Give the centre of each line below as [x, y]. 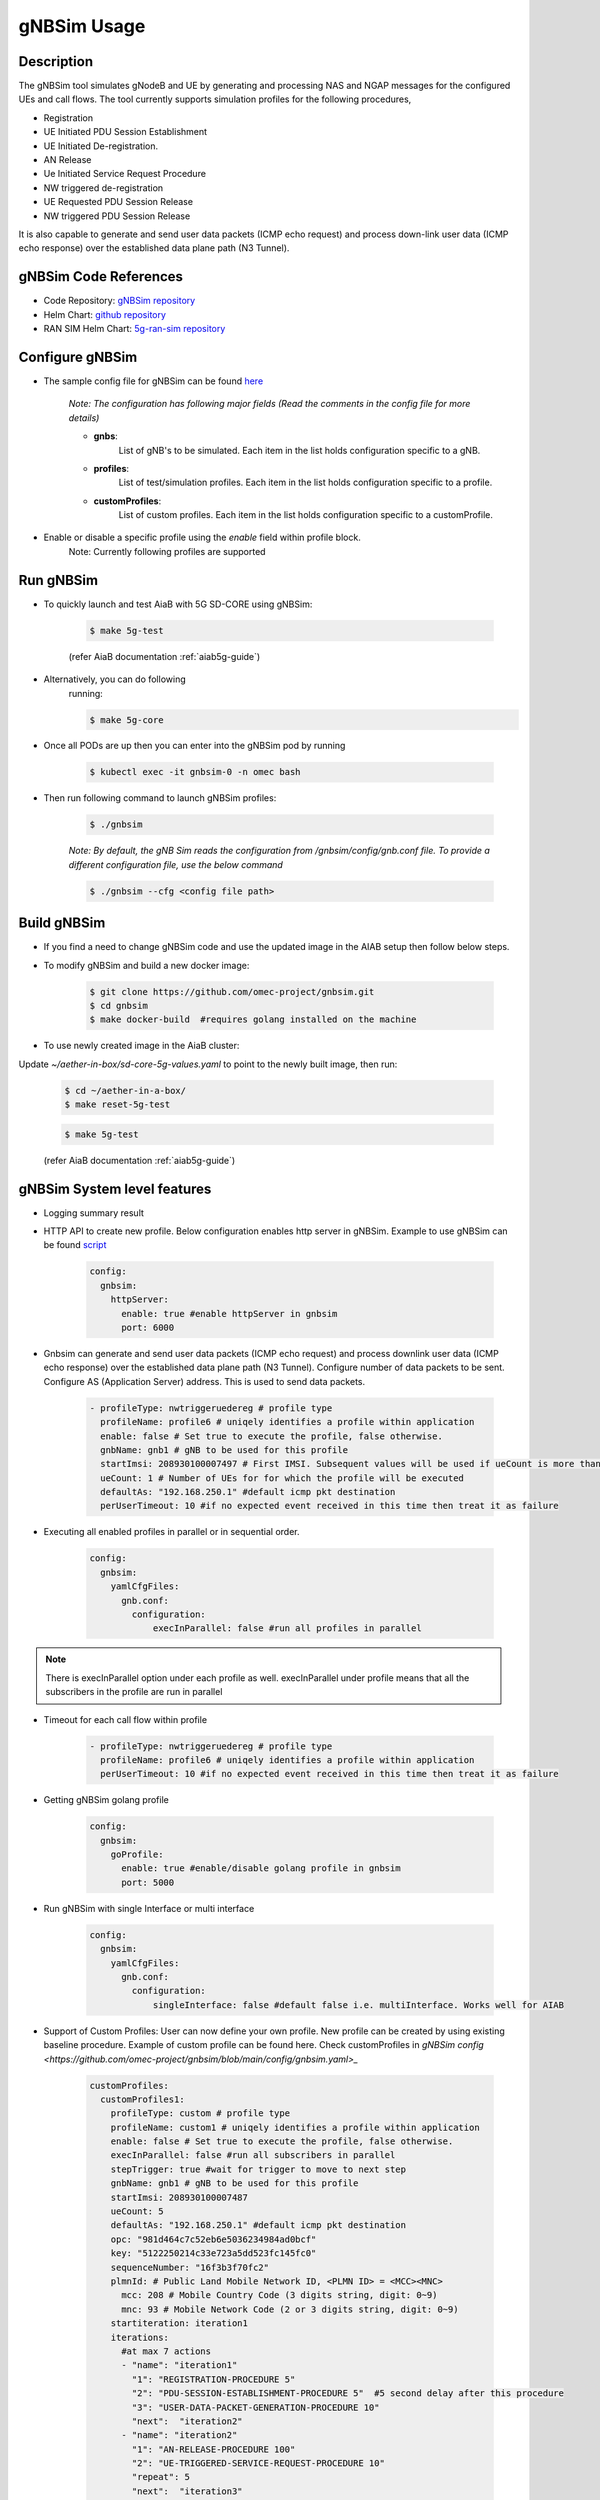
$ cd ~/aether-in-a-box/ [125, 1090]
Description [56, 61]
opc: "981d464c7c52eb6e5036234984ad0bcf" [213, 2239]
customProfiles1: [142, 2099]
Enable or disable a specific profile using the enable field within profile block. [202, 537]
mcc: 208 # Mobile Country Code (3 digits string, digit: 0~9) [279, 2295]
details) [84, 417]
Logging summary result [94, 1212]
